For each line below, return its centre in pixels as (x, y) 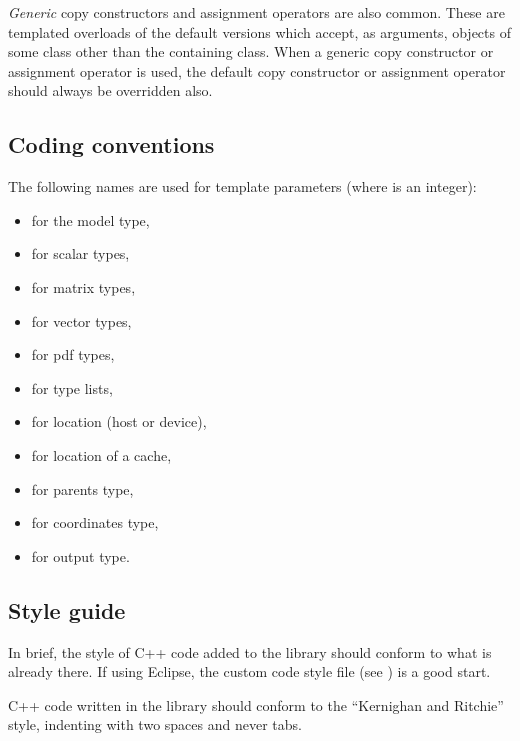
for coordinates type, (95, 522)
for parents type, (82, 488)
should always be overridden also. (110, 90)
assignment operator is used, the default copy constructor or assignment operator (257, 70)
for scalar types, (80, 253)
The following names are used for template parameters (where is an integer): (242, 186)
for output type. (80, 555)
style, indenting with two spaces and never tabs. (155, 724)
